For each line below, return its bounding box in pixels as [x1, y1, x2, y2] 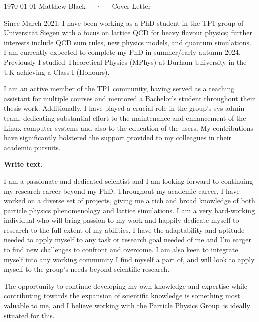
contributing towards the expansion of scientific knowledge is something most [4, 290, 240, 301]
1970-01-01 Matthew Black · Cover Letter [4, 1, 151, 11]
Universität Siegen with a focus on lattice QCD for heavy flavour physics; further [4, 27, 252, 38]
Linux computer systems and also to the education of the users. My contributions [4, 122, 254, 133]
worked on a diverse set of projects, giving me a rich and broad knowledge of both [4, 195, 255, 206]
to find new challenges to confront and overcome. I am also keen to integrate [4, 244, 238, 255]
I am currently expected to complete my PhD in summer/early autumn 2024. [4, 47, 241, 57]
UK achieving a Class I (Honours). [4, 66, 110, 77]
